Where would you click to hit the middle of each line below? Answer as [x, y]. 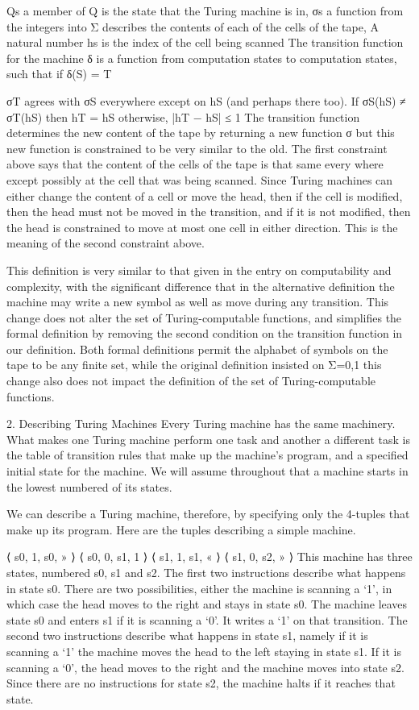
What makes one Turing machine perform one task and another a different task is [208, 439]
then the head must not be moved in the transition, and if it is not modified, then [209, 212]
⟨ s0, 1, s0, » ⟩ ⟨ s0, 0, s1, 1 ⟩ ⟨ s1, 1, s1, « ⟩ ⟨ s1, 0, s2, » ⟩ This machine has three [209, 556]
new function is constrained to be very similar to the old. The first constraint [197, 148]
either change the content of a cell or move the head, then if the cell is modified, [205, 195]
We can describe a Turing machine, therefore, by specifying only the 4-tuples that [208, 514]
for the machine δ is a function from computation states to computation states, [202, 58]
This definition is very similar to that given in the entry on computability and [199, 270]
